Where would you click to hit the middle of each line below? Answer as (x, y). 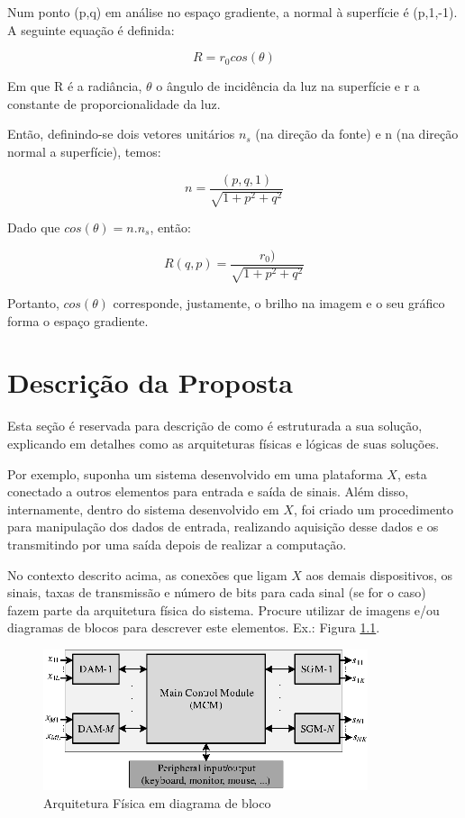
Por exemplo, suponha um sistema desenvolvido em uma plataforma (195, 473)
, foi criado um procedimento (373, 509)
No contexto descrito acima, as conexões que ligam (147, 574)
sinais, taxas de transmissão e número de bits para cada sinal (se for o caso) (217, 592)
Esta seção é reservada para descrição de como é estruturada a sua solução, (215, 426)
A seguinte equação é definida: (91, 29)
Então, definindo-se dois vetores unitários (121, 134)
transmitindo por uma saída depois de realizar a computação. (177, 544)
